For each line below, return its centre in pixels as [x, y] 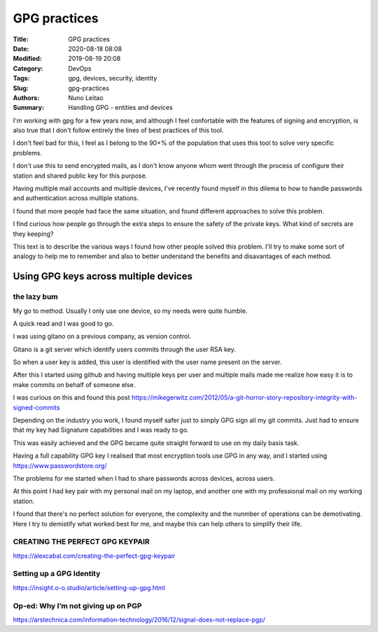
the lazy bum [36, 297]
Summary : [29, 108]
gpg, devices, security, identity [113, 78]
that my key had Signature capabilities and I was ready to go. [101, 430]
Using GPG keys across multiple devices [103, 276]
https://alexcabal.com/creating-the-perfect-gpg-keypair [94, 556]
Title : [21, 39]
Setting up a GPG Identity [57, 574]
